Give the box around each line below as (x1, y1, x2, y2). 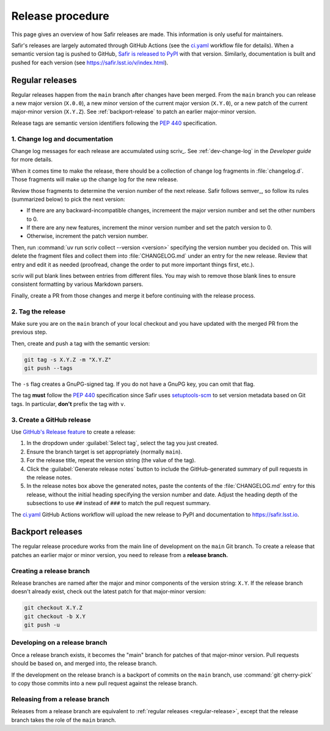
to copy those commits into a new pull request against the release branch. (11, 680, 198, 687)
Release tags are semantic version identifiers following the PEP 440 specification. (11, 119, 217, 127)
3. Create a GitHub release (11, 415, 91, 424)
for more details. (11, 156, 53, 163)
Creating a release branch (11, 566, 90, 575)
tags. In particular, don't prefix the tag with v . (11, 400, 126, 407)
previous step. (11, 328, 48, 336)
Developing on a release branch (11, 639, 108, 647)
